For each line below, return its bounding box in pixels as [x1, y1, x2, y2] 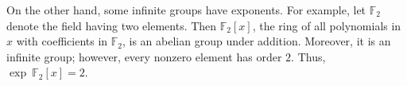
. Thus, [291, 48, 326, 64]
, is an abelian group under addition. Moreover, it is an [122, 33, 391, 49]
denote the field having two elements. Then [6, 17, 217, 33]
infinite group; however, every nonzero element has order [6, 48, 282, 64]
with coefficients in [16, 33, 108, 49]
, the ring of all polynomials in [252, 17, 401, 33]
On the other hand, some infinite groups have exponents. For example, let [6, 2, 366, 18]
